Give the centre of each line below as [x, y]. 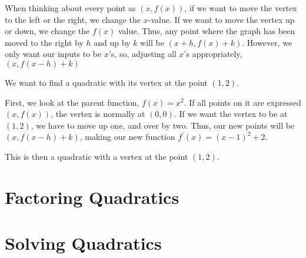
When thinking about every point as [70, 8]
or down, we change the [47, 31]
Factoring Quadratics [92, 197]
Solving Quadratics [83, 243]
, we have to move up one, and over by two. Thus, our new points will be [163, 125]
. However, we [267, 42]
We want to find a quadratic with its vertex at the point [106, 82]
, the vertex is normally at [98, 114]
